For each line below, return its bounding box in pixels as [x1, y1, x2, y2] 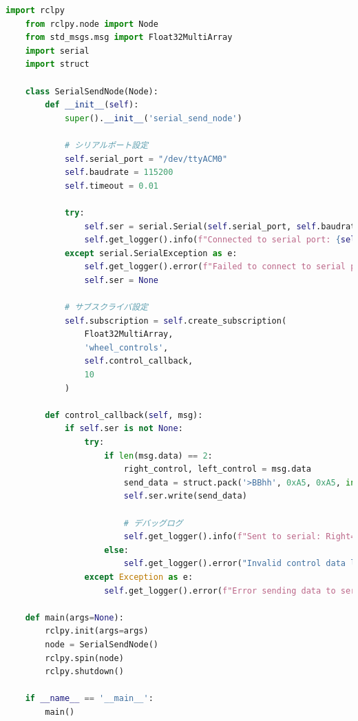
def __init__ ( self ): [45, 100, 139, 110]
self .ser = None [84, 275, 158, 285]
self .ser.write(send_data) [123, 491, 247, 501]
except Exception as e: [84, 572, 193, 582]
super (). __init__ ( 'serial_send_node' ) [64, 113, 242, 123]
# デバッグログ [123, 518, 183, 528]
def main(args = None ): [25, 612, 124, 623]
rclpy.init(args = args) [45, 626, 149, 636]
